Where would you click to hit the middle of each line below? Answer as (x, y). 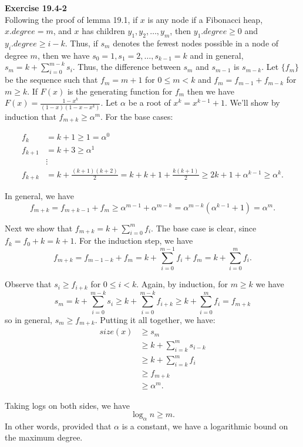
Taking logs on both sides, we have (67, 405)
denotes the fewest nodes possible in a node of (196, 43)
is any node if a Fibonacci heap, (205, 19)
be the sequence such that (51, 80)
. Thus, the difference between (127, 67)
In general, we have (39, 196)
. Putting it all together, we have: (155, 319)
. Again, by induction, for (182, 284)
